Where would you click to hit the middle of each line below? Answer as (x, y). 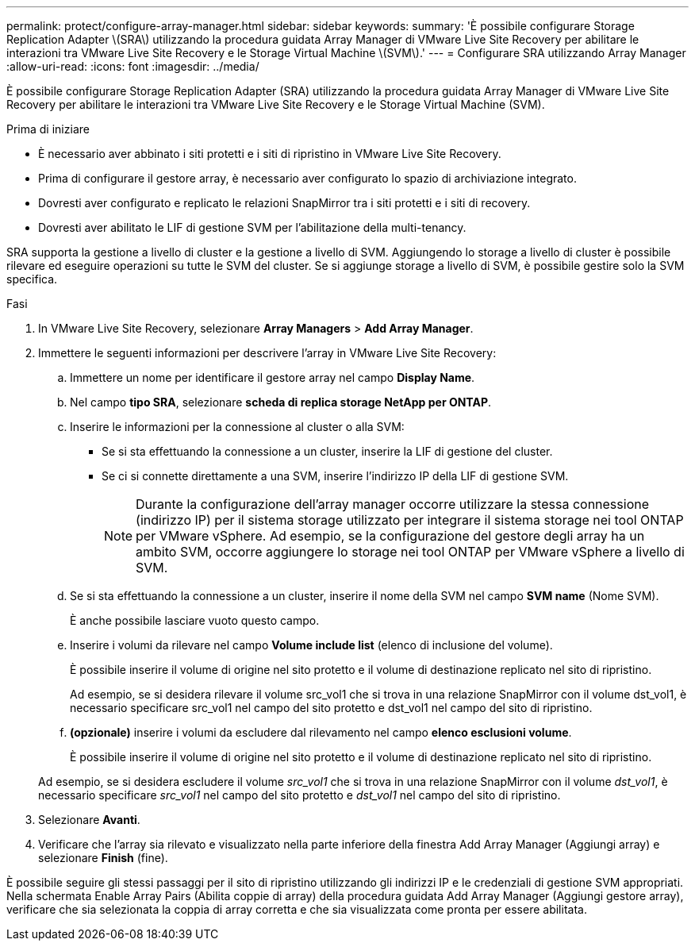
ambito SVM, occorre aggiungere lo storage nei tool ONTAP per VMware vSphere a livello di (410, 552)
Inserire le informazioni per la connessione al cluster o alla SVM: (237, 427)
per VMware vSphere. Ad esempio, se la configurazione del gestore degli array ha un (390, 536)
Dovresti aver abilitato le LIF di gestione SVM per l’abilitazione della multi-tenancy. (252, 227)
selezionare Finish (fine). (103, 858)
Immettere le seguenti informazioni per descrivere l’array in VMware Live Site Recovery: (267, 353)
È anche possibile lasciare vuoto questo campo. (195, 620)
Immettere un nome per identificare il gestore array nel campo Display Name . (273, 377)
